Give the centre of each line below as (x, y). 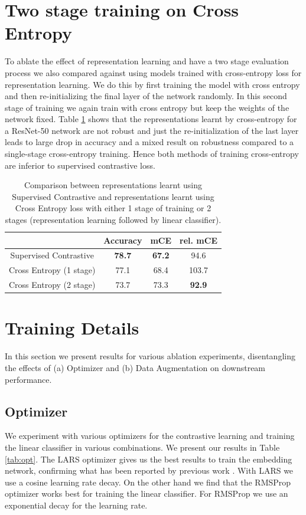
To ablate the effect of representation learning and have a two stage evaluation (147, 61)
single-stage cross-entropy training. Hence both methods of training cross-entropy (152, 154)
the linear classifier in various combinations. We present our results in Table (142, 447)
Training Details (72, 328)
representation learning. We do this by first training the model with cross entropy (152, 84)
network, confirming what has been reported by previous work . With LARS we (149, 470)
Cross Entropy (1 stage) (52, 270)
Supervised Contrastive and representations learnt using (113, 196)
